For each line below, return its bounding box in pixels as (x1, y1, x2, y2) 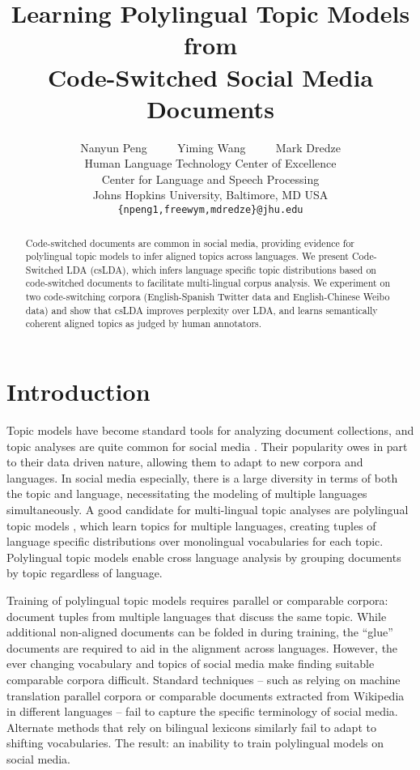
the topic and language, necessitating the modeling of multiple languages (6, 485, 367, 502)
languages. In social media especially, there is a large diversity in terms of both (6, 469, 398, 486)
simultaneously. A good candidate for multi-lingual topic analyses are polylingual (6, 501, 409, 518)
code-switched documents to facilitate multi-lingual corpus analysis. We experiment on (25, 276, 391, 290)
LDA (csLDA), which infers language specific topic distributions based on (66, 262, 376, 276)
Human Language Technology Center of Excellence (84, 155, 337, 172)
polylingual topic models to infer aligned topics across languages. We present (25, 249, 349, 263)
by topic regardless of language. (6, 564, 163, 581)
